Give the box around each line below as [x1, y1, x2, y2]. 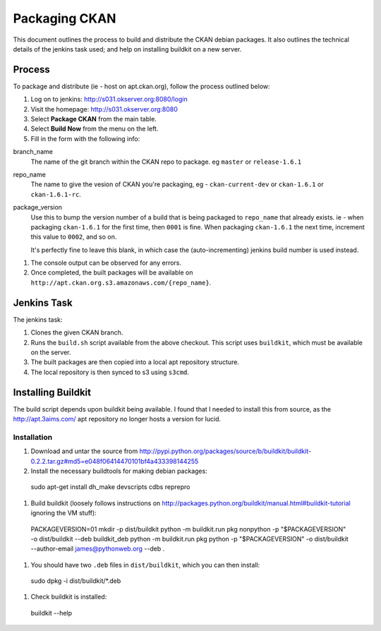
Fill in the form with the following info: [30, 134, 140, 143]
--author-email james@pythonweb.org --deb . [30, 544, 165, 553]
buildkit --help [30, 608, 73, 617]
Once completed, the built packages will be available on [30, 268, 193, 277]
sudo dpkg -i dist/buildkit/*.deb [30, 577, 121, 585]
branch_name [13, 148, 53, 156]
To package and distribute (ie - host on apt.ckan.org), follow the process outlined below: [13, 82, 271, 90]
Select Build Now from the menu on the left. [30, 124, 159, 133]
